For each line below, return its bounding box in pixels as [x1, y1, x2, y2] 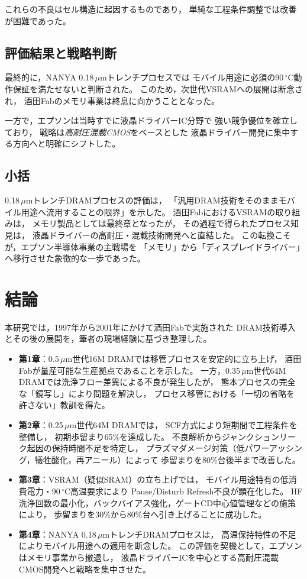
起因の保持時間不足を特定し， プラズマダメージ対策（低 [27, 442, 245, 454]
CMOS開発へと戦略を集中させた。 [18, 562, 151, 575]
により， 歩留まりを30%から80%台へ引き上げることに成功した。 [18, 508, 267, 520]
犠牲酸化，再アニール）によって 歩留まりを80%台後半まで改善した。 [34, 453, 300, 465]
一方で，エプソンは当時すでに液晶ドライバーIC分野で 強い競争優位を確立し [5, 114, 298, 127]
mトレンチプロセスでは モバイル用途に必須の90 [99, 71, 284, 83]
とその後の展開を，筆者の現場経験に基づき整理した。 [5, 332, 212, 345]
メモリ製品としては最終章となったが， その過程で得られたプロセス [32, 217, 291, 229]
